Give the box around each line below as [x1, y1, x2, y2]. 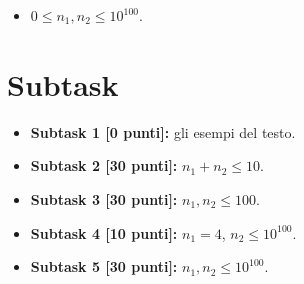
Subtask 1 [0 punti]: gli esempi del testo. [30, 121, 296, 142]
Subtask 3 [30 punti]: [30, 188, 178, 209]
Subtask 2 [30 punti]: [30, 155, 178, 176]
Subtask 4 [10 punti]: [30, 222, 178, 243]
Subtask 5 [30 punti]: [30, 256, 178, 277]
